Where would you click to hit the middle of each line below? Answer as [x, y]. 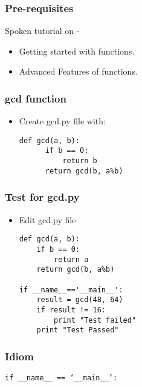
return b [80, 161]
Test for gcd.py [42, 197]
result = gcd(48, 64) [80, 300]
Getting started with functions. [77, 51]
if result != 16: [71, 310]
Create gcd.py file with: [62, 121]
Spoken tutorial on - [42, 31]
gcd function [36, 98]
